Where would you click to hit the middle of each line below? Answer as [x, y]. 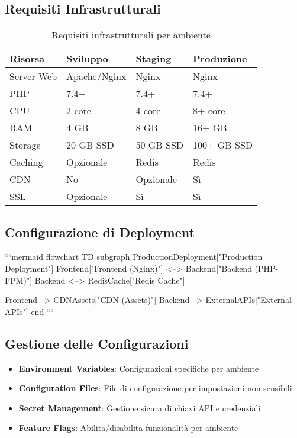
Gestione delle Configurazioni [97, 343]
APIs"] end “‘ [29, 311]
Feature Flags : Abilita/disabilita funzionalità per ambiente [128, 428]
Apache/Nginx [96, 76]
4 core [148, 111]
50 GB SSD [160, 145]
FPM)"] [19, 280]
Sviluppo [87, 59]
